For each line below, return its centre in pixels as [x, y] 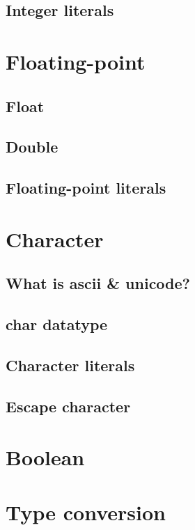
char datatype [57, 324]
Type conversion [86, 512]
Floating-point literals [86, 188]
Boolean [45, 457]
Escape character [68, 406]
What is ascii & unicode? [98, 283]
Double [32, 147]
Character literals [70, 365]
